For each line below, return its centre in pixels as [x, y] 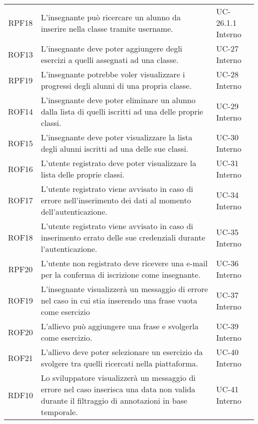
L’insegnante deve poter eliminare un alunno [118, 100]
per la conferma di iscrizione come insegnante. [121, 274]
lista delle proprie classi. [83, 174]
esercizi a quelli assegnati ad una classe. [110, 60]
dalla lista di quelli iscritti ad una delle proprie [122, 111]
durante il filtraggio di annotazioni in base [114, 400]
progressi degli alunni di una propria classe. [116, 86]
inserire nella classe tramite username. [107, 28]
